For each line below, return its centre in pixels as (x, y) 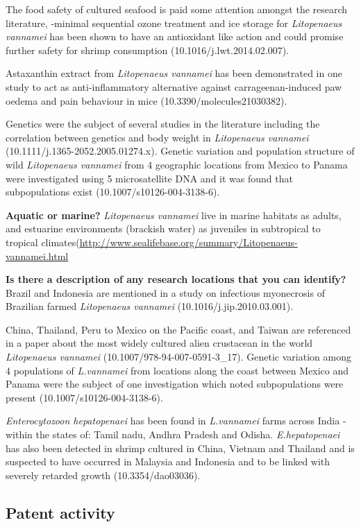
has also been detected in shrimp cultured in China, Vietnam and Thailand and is (180, 448)
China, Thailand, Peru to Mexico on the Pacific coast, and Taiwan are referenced (178, 329)
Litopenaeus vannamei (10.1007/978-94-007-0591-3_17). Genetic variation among (178, 357)
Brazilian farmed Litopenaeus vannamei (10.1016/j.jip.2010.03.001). (150, 306)
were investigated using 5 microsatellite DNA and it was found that (149, 178)
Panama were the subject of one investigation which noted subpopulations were (175, 384)
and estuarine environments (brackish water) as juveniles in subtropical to (163, 228)
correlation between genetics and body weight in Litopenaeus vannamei (157, 137)
